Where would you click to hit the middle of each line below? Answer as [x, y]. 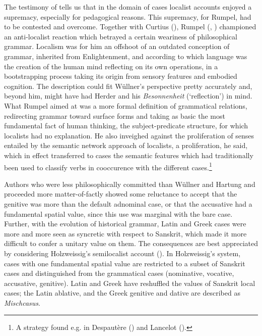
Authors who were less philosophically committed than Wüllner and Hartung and [130, 184]
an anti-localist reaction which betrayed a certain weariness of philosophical [121, 36]
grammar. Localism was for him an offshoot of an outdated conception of [117, 46]
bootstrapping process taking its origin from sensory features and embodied [121, 76]
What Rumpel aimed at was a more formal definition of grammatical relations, [126, 105]
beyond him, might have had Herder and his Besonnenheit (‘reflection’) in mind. [128, 96]
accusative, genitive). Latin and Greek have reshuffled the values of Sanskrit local [130, 283]
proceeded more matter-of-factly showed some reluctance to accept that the [121, 194]
